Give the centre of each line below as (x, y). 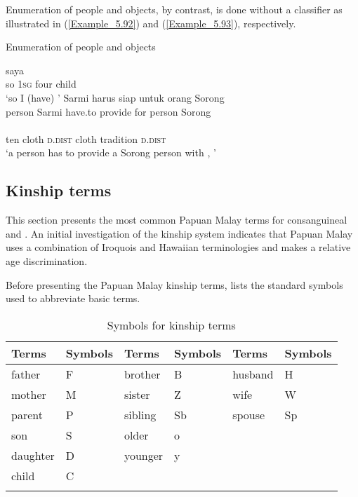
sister (137, 394)
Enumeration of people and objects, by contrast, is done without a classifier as (174, 9)
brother (142, 374)
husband (253, 374)
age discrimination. (47, 260)
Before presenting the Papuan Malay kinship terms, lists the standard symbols (174, 284)
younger (144, 455)
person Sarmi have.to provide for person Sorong (108, 111)
